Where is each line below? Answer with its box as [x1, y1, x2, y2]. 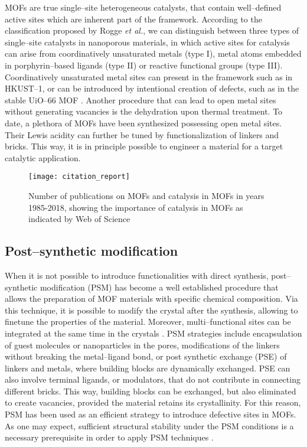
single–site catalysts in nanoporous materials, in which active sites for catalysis [5, 35, 290, 48]
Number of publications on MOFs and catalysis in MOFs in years [28, 189, 264, 201]
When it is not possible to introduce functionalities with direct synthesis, [5, 269, 269, 281]
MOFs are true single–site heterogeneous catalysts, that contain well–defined [5, 1, 282, 13]
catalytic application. [5, 151, 81, 164]
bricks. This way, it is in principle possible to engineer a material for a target [5, 140, 283, 152]
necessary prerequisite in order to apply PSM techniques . [5, 431, 214, 443]
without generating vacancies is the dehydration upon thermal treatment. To [5, 105, 283, 118]
